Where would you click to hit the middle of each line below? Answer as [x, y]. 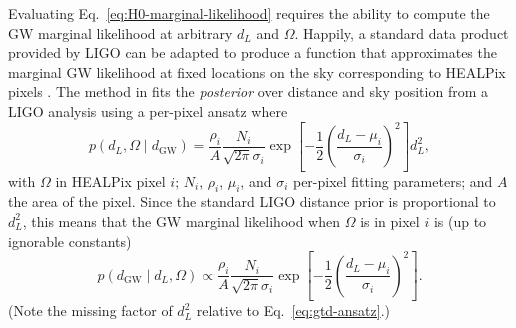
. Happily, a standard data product [401, 32]
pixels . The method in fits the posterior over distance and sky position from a [248, 91]
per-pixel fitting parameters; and [392, 180]
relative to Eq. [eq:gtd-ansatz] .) [293, 310]
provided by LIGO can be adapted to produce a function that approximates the [252, 52]
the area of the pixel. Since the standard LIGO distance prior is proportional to [252, 201]
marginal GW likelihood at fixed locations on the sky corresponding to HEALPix [257, 71]
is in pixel [390, 220]
